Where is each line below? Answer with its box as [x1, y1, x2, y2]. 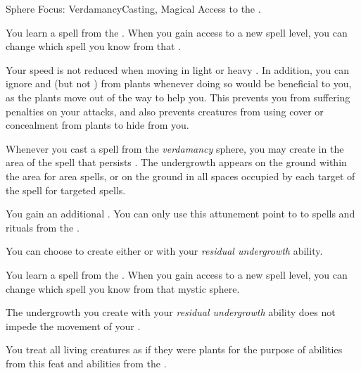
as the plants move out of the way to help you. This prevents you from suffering [6, 89, 350, 104]
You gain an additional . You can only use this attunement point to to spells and [6, 206, 355, 221]
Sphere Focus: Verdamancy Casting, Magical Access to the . [6, 1, 261, 15]
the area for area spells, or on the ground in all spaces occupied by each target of [6, 168, 355, 183]
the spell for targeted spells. [6, 182, 126, 197]
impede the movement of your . [6, 318, 141, 333]
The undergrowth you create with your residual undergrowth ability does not [6, 305, 336, 320]
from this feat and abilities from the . [6, 355, 167, 370]
